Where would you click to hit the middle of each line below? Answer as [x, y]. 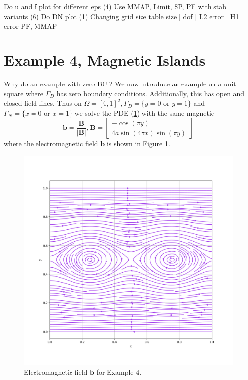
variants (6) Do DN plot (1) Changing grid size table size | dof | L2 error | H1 [122, 16]
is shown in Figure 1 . [138, 144]
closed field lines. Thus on [43, 103]
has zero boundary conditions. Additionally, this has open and [150, 93]
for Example [115, 372]
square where [24, 93]
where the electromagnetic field [51, 144]
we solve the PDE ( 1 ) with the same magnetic [144, 112]
